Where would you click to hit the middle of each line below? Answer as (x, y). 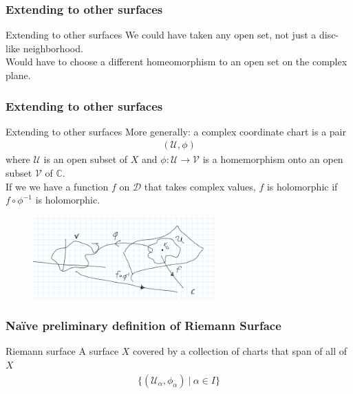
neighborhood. (53, 48)
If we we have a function (57, 186)
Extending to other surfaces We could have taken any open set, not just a (161, 35)
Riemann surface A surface (62, 351)
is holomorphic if (302, 186)
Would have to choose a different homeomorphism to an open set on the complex (176, 62)
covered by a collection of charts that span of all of (240, 351)
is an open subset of (86, 159)
